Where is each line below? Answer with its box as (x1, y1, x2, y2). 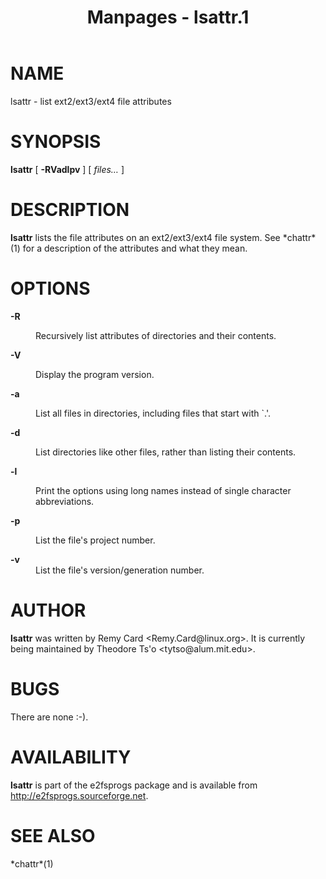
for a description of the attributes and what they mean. (22, 242, 248, 254)
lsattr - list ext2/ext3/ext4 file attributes (10, 95, 172, 107)
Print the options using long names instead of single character (35, 484, 292, 496)
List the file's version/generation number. (35, 564, 205, 576)
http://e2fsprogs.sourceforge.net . (10, 789, 149, 801)
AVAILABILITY (10, 746, 132, 768)
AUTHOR (10, 599, 87, 621)
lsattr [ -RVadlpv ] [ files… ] (10, 163, 125, 175)
